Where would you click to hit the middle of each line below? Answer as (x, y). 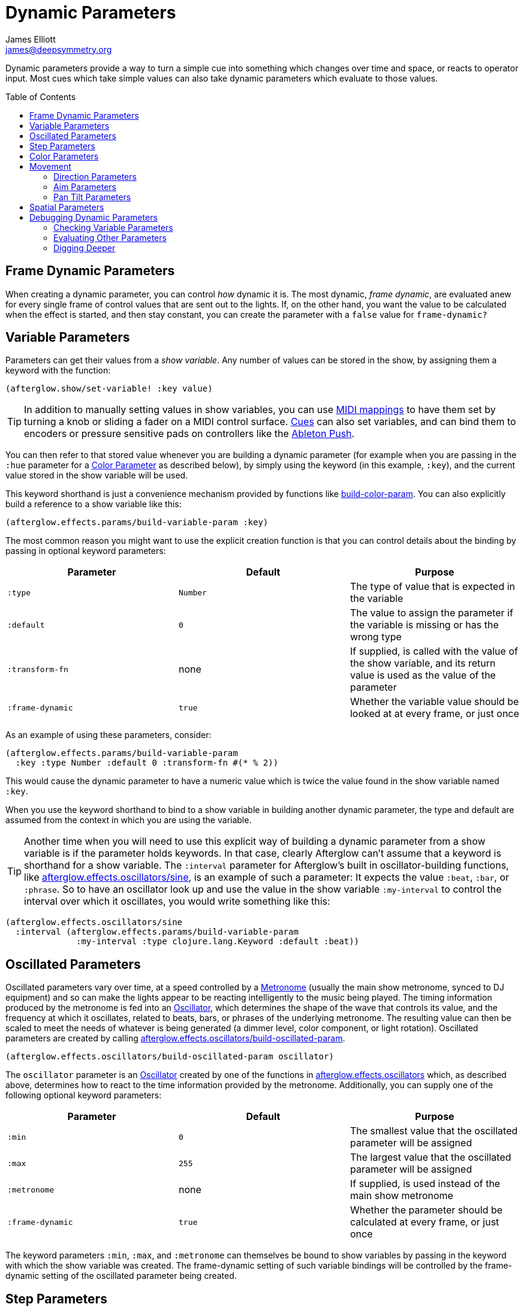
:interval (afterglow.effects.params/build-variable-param (157, 932)
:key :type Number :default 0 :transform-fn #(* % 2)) (147, 763)
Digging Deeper (85, 248)
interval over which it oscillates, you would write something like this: (177, 901)
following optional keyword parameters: (84, 1095)
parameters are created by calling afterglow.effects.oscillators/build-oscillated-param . (175, 1038)
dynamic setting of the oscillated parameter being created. (121, 1276)
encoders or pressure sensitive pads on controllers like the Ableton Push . (189, 434)
